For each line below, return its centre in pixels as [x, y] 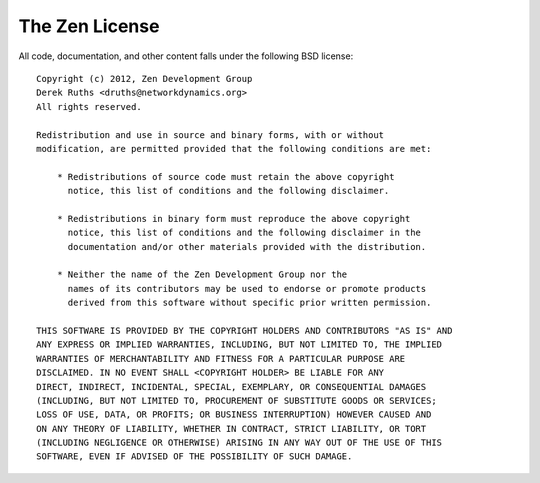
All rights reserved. [89, 106]
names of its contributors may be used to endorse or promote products [247, 288]
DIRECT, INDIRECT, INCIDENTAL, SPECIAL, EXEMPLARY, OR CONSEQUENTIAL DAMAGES [231, 386]
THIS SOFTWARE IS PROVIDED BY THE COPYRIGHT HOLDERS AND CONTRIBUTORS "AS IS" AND [244, 330]
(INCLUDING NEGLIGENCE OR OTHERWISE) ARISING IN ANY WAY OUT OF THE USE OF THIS [239, 443]
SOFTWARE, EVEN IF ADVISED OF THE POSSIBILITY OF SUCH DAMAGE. [194, 456]
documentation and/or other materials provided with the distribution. [247, 246]
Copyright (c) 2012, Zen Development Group [144, 78]
